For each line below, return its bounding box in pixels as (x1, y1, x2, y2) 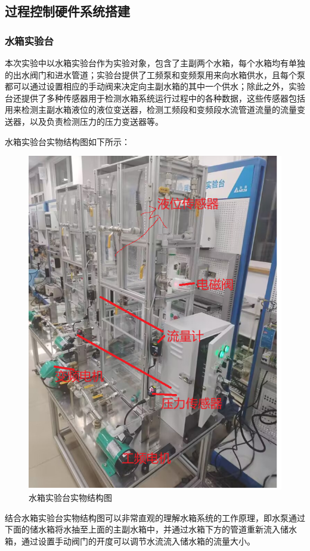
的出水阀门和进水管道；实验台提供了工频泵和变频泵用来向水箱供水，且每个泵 (5, 68, 305, 81)
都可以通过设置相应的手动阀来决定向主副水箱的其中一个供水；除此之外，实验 (5, 80, 305, 93)
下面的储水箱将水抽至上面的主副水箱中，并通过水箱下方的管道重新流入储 (5, 523, 289, 535)
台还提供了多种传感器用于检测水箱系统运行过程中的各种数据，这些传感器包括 (5, 91, 305, 104)
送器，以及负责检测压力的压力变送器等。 (5, 115, 163, 127)
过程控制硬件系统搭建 (5, 2, 130, 20)
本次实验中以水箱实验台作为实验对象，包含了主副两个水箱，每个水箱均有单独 (5, 57, 305, 69)
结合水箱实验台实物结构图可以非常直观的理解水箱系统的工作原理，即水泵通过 (5, 511, 305, 524)
